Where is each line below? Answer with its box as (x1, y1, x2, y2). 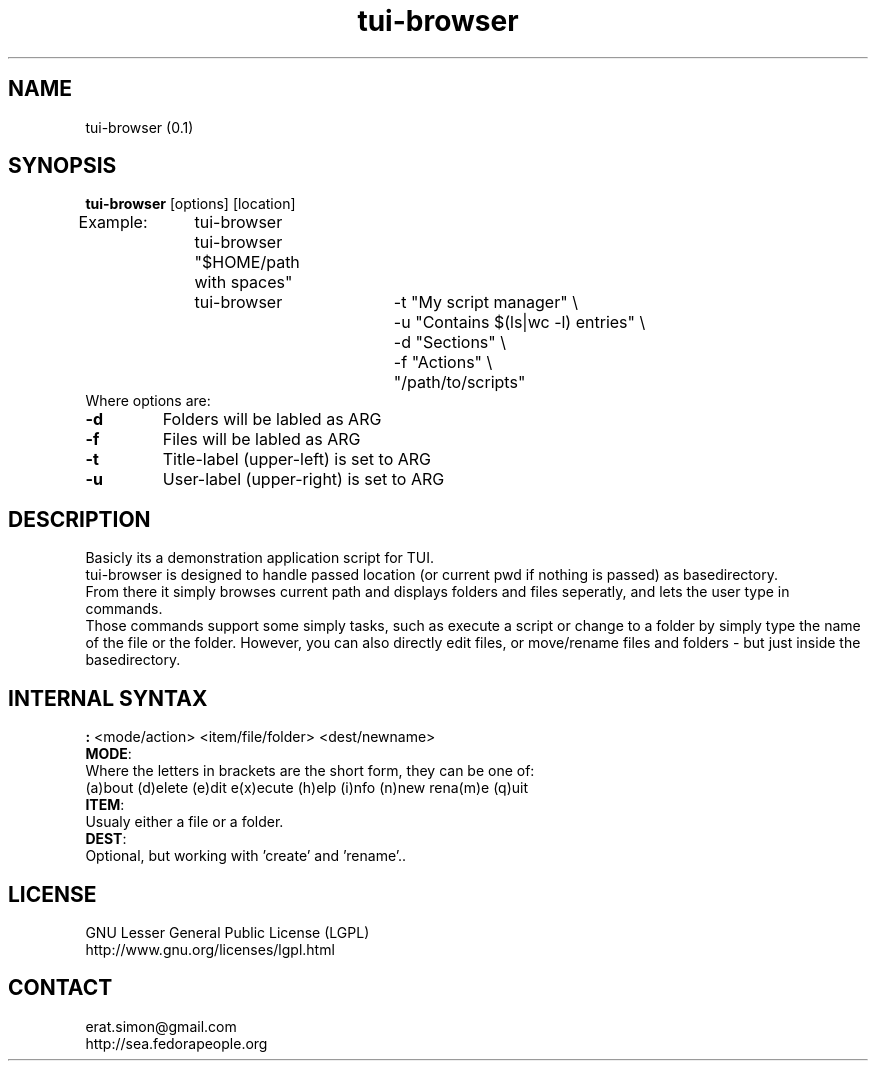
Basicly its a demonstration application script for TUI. (85, 549, 435, 567)
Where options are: (85, 392, 211, 410)
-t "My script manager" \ (393, 292, 578, 313)
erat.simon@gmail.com (85, 1017, 237, 1035)
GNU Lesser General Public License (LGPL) (85, 923, 370, 941)
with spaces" (194, 272, 293, 293)
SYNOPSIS (8, 153, 117, 179)
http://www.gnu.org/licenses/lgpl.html (85, 940, 335, 958)
